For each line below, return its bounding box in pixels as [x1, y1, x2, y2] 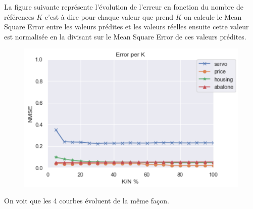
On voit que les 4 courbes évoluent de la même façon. [4, 195, 169, 206]
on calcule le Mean [184, 11, 242, 22]
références [4, 11, 34, 22]
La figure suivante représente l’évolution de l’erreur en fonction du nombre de [4, 2, 243, 12]
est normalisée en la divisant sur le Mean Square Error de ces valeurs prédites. [4, 31, 246, 41]
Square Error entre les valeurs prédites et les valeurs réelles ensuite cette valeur [4, 21, 249, 32]
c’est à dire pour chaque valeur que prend [44, 11, 174, 22]
